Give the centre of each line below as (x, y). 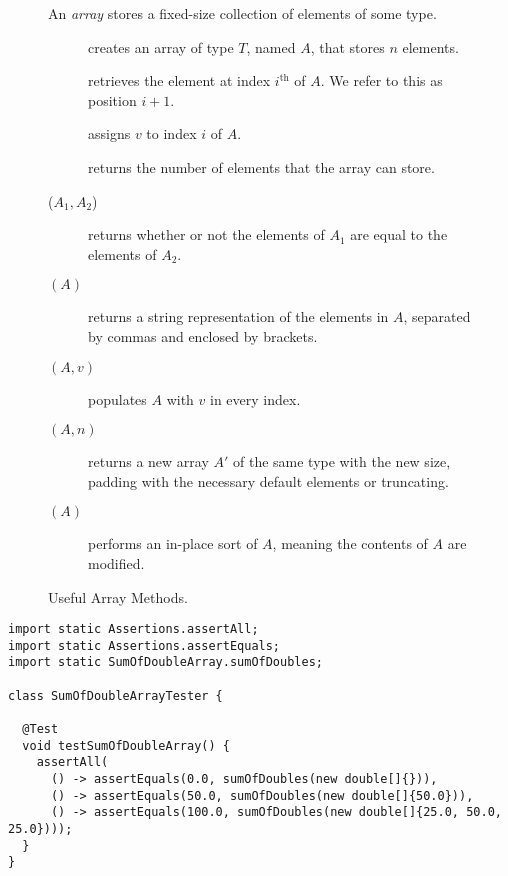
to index (171, 133)
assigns (109, 133)
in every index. (255, 398)
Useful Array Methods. (118, 596)
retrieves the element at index (179, 80)
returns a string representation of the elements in (238, 316)
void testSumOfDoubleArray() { (126, 745)
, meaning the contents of (350, 543)
